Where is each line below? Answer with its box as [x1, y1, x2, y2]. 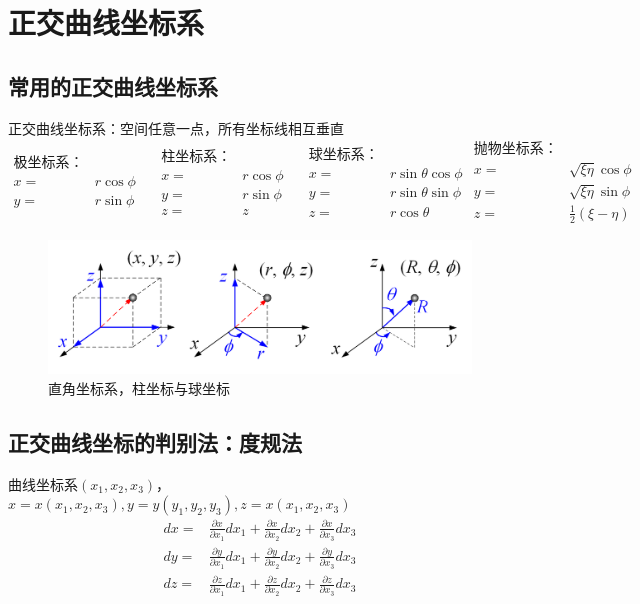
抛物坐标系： [473, 142, 558, 157]
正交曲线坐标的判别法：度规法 [8, 426, 302, 457]
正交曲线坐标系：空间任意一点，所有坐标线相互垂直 [8, 117, 344, 138]
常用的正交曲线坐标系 [8, 70, 218, 101]
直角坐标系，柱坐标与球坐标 [48, 377, 230, 398]
